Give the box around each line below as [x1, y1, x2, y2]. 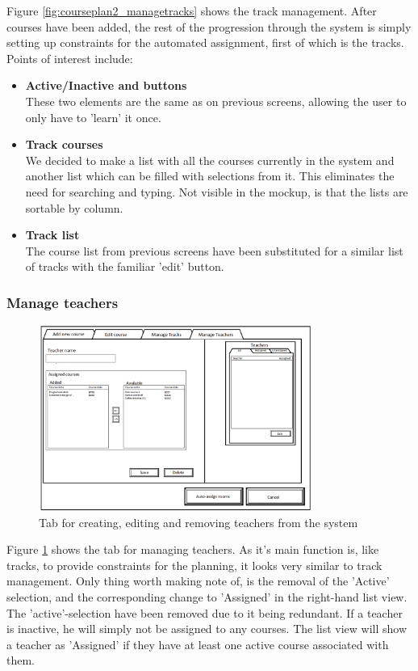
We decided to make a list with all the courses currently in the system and [25, 151, 395, 168]
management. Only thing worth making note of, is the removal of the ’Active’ [6, 572, 390, 589]
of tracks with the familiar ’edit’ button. [25, 258, 224, 275]
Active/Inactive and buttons [25, 77, 187, 94]
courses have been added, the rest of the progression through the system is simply [6, 18, 412, 35]
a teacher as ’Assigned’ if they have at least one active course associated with [6, 635, 389, 652]
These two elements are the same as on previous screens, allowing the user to [25, 92, 407, 109]
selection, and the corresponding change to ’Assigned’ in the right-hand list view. [6, 588, 408, 605]
